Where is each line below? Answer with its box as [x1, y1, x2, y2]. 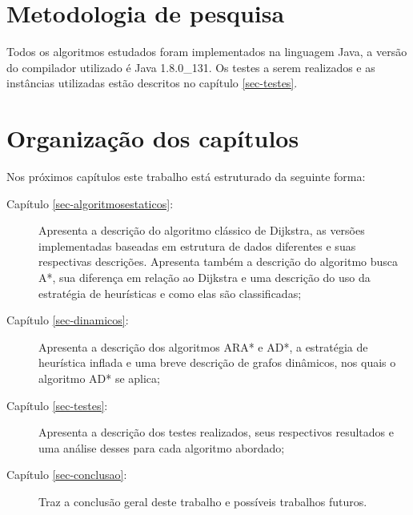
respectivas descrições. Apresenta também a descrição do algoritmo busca [38, 253, 399, 270]
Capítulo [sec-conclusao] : [6, 466, 127, 483]
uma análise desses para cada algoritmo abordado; [38, 439, 285, 456]
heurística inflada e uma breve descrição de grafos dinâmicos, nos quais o [38, 354, 396, 371]
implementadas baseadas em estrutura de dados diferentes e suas [38, 237, 356, 254]
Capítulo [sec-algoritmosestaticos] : [6, 195, 174, 211]
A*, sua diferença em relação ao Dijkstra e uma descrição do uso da [38, 269, 371, 285]
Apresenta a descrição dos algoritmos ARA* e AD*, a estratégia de [38, 338, 368, 355]
